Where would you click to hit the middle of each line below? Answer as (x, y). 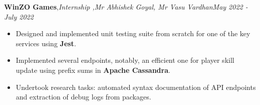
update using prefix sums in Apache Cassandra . (93, 70)
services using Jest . (46, 43)
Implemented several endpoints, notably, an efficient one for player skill (125, 60)
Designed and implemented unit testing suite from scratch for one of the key (133, 33)
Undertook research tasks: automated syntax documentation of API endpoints (136, 87)
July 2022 (19, 16)
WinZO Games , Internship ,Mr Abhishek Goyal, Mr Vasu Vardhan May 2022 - (126, 7)
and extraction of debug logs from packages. (83, 97)
